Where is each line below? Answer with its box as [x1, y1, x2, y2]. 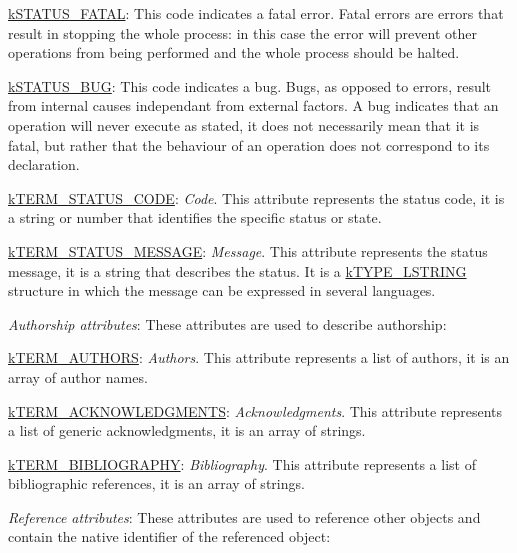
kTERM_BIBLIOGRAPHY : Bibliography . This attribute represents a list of [8, 453, 476, 474]
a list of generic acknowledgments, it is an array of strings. [8, 420, 366, 441]
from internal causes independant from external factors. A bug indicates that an [8, 95, 499, 116]
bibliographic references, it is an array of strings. [8, 473, 305, 494]
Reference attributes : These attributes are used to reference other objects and [8, 506, 481, 527]
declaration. [8, 154, 80, 175]
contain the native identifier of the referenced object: [8, 526, 331, 547]
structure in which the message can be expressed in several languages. [8, 280, 436, 301]
